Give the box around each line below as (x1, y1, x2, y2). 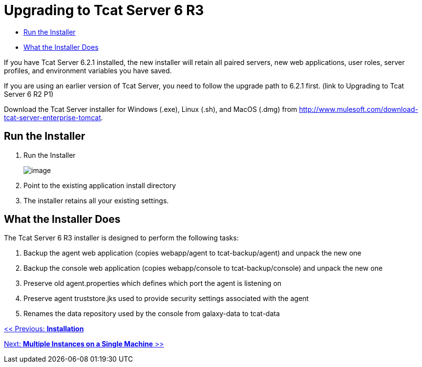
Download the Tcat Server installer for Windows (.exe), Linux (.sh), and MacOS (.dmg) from (4, 105, 297, 113)
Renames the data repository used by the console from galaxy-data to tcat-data (23, 309, 280, 318)
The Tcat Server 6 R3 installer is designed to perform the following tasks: (4, 234, 239, 242)
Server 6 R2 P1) (4, 89, 54, 98)
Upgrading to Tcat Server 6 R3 (4, 2, 204, 19)
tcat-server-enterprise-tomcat (4, 113, 101, 122)
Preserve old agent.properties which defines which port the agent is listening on (23, 279, 282, 288)
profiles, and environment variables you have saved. (4, 66, 172, 75)
